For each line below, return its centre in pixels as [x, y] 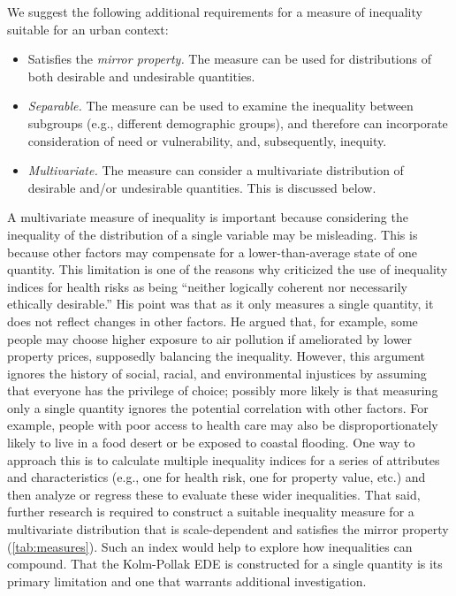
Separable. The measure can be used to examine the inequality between [220, 106]
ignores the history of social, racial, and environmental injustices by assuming [217, 373]
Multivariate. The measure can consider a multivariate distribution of [216, 170]
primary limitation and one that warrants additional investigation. [187, 581]
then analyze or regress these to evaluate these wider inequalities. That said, [214, 494]
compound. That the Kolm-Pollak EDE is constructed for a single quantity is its [225, 564]
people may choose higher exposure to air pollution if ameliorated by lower [210, 338]
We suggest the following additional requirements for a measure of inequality [215, 11]
